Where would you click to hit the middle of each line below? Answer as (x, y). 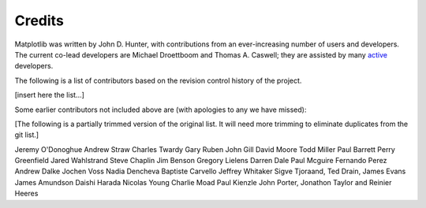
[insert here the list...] (49, 95)
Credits (39, 20)
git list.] (27, 135)
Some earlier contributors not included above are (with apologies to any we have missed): (161, 110)
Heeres (26, 194)
